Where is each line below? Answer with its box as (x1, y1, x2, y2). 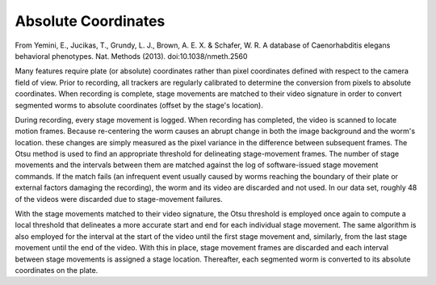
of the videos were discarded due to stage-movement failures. (15, 194, 223, 203)
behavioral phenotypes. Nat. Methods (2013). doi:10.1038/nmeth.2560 (15, 51, 248, 61)
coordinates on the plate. (15, 265, 99, 275)
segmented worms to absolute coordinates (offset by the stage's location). (15, 100, 264, 110)
